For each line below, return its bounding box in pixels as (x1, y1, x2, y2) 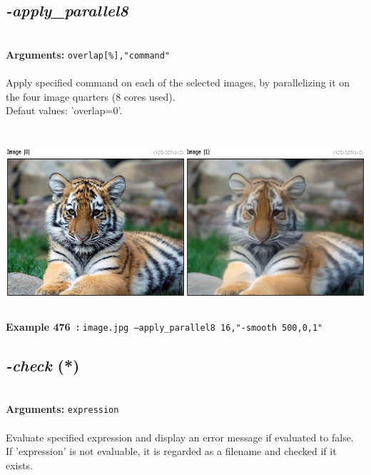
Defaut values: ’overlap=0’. (6, 103, 123, 118)
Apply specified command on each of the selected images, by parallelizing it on (6, 75, 350, 90)
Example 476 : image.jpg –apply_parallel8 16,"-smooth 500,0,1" (6, 319, 323, 334)
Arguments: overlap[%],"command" (6, 46, 171, 61)
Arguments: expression (6, 401, 119, 416)
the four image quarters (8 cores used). (6, 89, 176, 104)
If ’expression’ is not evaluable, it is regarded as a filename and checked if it (6, 444, 337, 459)
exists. (6, 457, 33, 472)
